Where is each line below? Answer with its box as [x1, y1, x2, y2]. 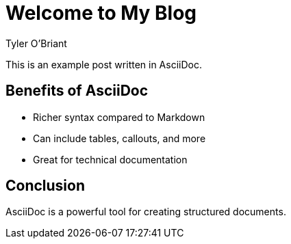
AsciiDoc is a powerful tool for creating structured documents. [5, 206, 286, 218]
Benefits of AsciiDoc [5, 82, 149, 100]
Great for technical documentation [33, 153, 188, 165]
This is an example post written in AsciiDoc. [5, 58, 202, 70]
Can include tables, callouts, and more [33, 132, 206, 144]
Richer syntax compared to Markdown [33, 111, 205, 123]
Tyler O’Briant [5, 37, 67, 49]
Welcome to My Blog [5, 1, 197, 25]
